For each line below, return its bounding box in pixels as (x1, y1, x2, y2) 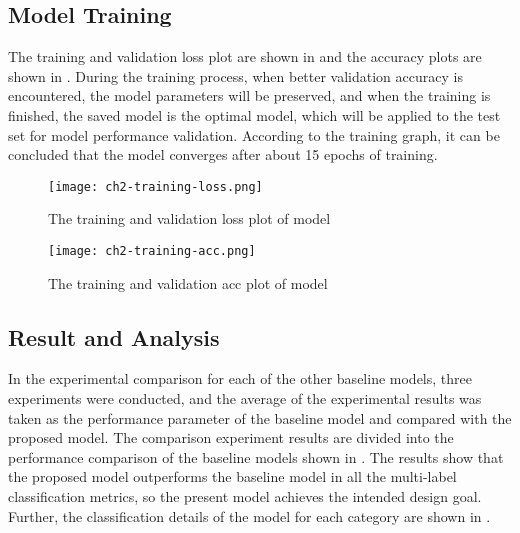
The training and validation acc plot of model (48, 272, 328, 293)
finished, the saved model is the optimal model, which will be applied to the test (8, 104, 501, 125)
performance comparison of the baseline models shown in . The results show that (8, 446, 504, 467)
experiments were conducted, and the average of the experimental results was (8, 388, 482, 409)
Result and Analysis (8, 321, 220, 352)
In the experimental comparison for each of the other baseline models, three (8, 368, 472, 389)
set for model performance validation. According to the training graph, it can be (8, 124, 500, 145)
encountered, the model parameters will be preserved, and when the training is (8, 85, 491, 106)
